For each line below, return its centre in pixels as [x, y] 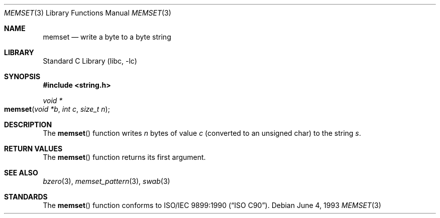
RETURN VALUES [33, 149]
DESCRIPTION [28, 125]
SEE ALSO [21, 173]
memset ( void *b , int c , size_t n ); [57, 109]
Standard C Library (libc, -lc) [90, 61]
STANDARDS [26, 197]
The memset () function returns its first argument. [124, 157]
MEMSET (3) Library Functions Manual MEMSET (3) [88, 13]
